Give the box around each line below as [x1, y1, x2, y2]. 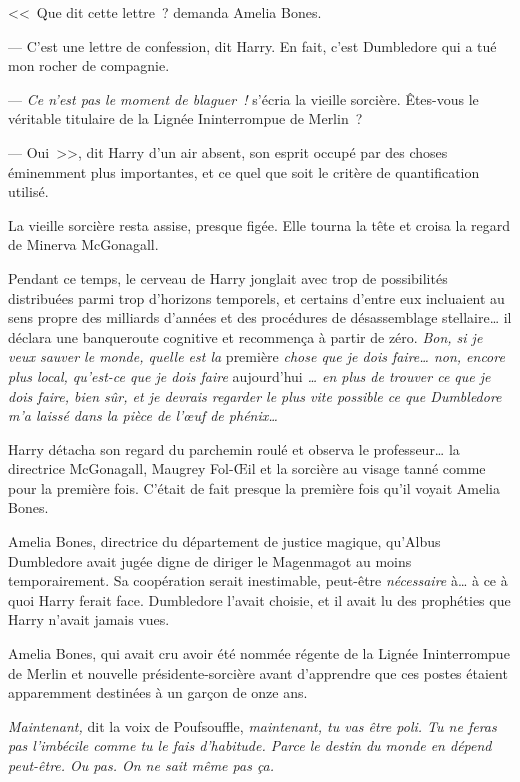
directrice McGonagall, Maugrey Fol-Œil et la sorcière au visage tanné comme [8, 458, 486, 479]
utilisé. [8, 181, 49, 202]
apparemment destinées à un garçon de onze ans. [8, 682, 308, 703]
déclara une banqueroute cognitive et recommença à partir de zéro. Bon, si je [8, 326, 483, 347]
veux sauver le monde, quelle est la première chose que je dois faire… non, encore [8, 346, 505, 367]
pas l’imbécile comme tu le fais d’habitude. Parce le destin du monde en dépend [8, 735, 492, 756]
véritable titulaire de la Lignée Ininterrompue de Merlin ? [8, 108, 363, 129]
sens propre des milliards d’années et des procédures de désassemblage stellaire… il [8, 307, 512, 328]
